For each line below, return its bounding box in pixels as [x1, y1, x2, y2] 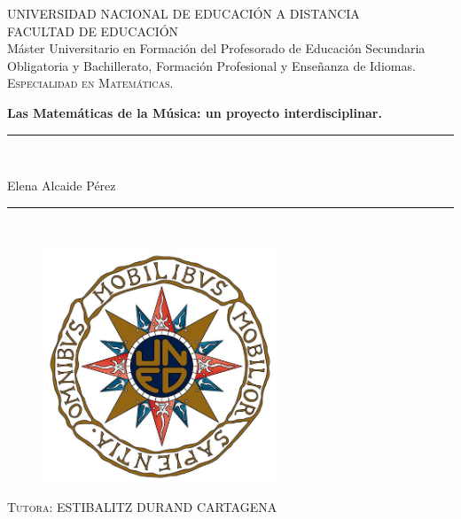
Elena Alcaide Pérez [7, 176, 116, 195]
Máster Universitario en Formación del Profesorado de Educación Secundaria [7, 39, 426, 58]
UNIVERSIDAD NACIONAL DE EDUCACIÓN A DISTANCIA [7, 4, 360, 22]
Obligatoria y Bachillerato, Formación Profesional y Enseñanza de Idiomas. [7, 56, 416, 74]
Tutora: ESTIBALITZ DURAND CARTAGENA [7, 497, 277, 515]
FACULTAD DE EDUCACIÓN [7, 21, 179, 40]
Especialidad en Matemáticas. [7, 74, 174, 92]
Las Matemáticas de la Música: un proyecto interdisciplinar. [7, 103, 382, 121]
